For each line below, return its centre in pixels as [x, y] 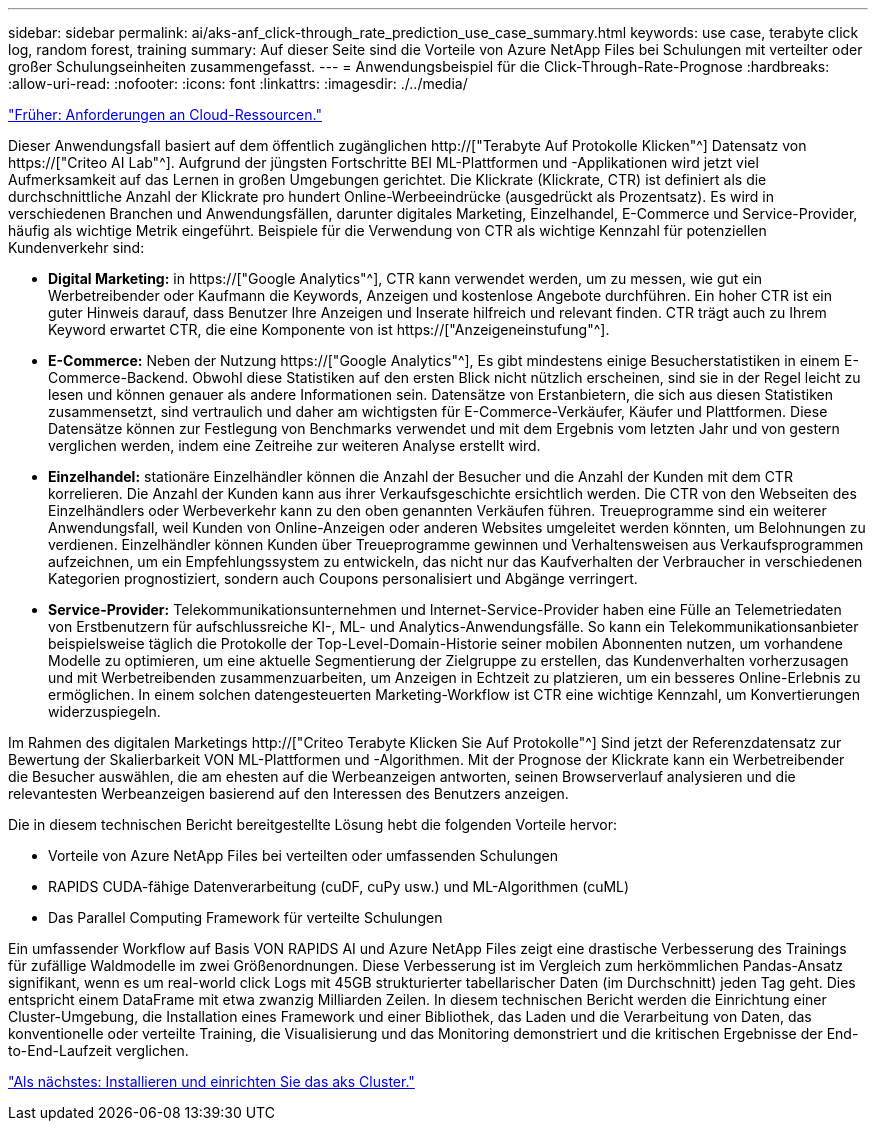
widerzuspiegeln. [104, 711]
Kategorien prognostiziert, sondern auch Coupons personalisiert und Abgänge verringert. [343, 578]
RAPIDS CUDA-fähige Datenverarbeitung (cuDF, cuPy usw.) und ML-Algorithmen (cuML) [339, 886]
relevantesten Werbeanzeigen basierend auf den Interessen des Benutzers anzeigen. [288, 793]
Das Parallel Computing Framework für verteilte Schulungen [245, 917]
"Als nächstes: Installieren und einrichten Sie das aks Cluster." [211, 1081]
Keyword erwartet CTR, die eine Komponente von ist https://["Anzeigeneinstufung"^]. [329, 329]
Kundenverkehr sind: [76, 247]
